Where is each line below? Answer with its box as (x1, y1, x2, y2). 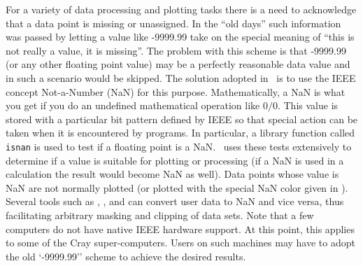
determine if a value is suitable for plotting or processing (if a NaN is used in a (6, 153, 344, 167)
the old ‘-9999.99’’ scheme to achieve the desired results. (6, 248, 246, 263)
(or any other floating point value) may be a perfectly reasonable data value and (6, 57, 350, 71)
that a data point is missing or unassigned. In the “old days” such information (6, 15, 341, 30)
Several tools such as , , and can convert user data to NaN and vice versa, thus (6, 194, 344, 209)
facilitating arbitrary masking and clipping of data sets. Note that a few (6, 207, 314, 222)
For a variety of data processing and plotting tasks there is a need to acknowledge (6, 2, 357, 16)
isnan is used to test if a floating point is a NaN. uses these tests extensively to (6, 139, 352, 153)
